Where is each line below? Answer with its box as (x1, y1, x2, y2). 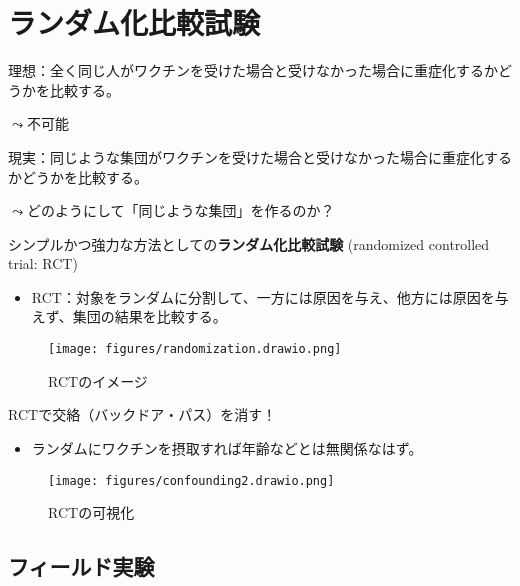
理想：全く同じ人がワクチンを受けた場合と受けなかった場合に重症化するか (8, 60, 498, 81)
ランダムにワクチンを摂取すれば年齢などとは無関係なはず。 (31, 437, 423, 458)
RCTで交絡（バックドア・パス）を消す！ (8, 404, 277, 425)
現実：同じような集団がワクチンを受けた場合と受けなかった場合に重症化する (8, 146, 512, 167)
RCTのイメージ (48, 370, 148, 391)
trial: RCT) (8, 253, 78, 274)
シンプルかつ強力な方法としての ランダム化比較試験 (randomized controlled (8, 233, 490, 254)
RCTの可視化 (48, 502, 135, 523)
